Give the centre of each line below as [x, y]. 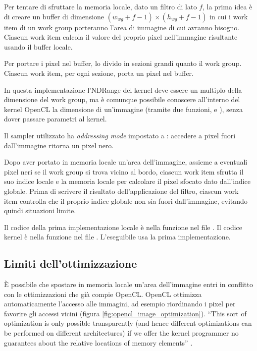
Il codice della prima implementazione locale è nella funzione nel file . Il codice [123, 227]
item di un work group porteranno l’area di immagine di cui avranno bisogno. [122, 27]
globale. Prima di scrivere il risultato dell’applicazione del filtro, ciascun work [121, 191]
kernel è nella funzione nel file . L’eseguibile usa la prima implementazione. [117, 237]
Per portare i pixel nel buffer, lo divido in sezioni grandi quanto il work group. [123, 63]
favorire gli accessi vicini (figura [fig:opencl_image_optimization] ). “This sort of [125, 313]
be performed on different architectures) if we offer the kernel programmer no [121, 333]
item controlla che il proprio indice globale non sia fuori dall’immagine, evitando [126, 201]
